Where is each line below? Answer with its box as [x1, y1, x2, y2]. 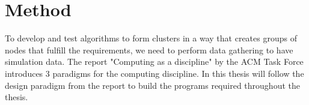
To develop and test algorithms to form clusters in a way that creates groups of [5, 32, 297, 44]
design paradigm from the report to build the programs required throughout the [5, 79, 300, 91]
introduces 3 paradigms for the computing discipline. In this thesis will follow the [5, 67, 304, 79]
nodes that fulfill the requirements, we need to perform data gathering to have [5, 43, 293, 56]
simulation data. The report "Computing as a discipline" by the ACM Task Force [5, 55, 304, 68]
